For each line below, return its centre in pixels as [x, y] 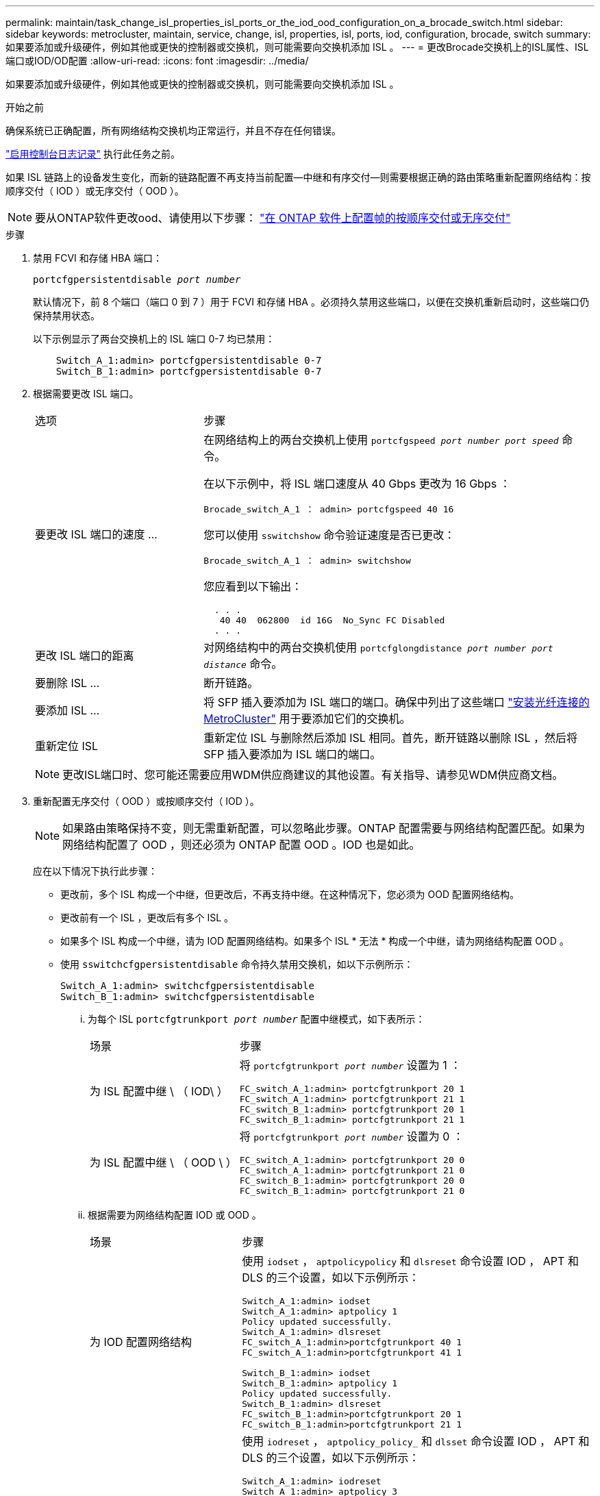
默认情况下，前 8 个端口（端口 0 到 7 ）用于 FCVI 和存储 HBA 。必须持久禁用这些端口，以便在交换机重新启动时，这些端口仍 [311, 302]
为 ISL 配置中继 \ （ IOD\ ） [159, 1091]
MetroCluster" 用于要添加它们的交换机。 [307, 719]
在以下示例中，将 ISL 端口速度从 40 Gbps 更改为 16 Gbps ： [357, 484]
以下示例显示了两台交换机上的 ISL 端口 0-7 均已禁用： [154, 339]
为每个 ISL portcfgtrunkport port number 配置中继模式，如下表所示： [257, 1019]
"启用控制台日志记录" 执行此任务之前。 [93, 154]
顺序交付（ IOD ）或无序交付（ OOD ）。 [95, 191]
